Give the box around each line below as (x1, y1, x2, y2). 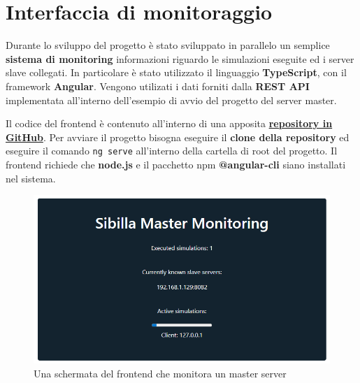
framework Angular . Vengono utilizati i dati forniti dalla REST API (6, 78, 310, 93)
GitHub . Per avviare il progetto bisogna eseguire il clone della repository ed (6, 129, 350, 144)
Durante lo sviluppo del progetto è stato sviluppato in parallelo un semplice (6, 38, 330, 52)
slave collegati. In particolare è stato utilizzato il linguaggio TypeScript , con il (6, 65, 347, 80)
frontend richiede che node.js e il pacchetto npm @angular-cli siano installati (6, 157, 346, 171)
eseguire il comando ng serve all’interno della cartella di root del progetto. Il (6, 143, 338, 158)
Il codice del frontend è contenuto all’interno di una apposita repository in (6, 116, 333, 131)
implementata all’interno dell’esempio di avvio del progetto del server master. (6, 92, 337, 107)
